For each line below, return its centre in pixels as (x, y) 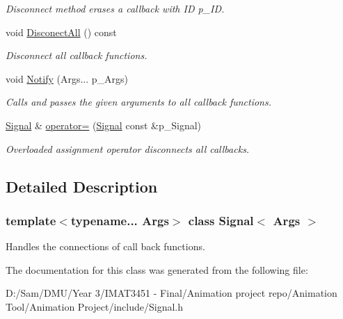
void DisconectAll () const (61, 32)
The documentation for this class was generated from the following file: (157, 269)
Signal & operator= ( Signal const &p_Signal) (104, 125)
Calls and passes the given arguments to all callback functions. (139, 102)
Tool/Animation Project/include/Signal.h (95, 306)
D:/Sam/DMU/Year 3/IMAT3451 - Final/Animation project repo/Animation (171, 293)
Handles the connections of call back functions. (105, 246)
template (31, 220)
